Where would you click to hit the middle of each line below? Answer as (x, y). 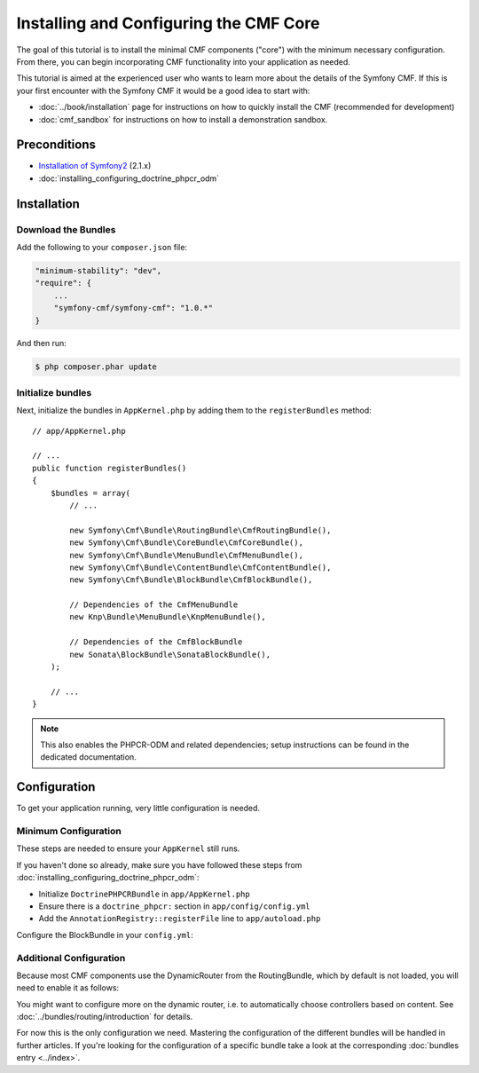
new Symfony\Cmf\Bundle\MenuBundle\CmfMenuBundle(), (186, 555)
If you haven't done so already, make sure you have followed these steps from (159, 864)
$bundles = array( (90, 493)
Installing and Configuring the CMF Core (168, 23)
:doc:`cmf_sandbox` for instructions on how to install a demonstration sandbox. (183, 119)
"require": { (63, 283)
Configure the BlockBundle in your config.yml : (105, 935)
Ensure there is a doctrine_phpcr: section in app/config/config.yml (174, 906)
